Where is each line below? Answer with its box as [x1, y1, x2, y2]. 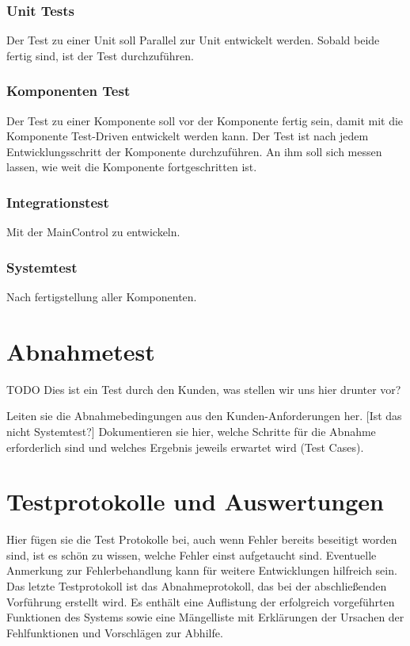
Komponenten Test [6, 81, 131, 101]
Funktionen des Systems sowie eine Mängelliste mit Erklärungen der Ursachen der [6, 609, 404, 625]
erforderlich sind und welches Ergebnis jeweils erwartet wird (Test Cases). [6, 438, 364, 455]
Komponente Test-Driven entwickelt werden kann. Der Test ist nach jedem [6, 128, 369, 144]
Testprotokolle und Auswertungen [6, 485, 385, 518]
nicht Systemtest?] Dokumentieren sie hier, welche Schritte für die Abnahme [6, 422, 376, 439]
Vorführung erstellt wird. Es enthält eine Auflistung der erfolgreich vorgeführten [6, 593, 395, 610]
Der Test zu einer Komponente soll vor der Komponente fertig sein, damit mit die [6, 112, 404, 128]
